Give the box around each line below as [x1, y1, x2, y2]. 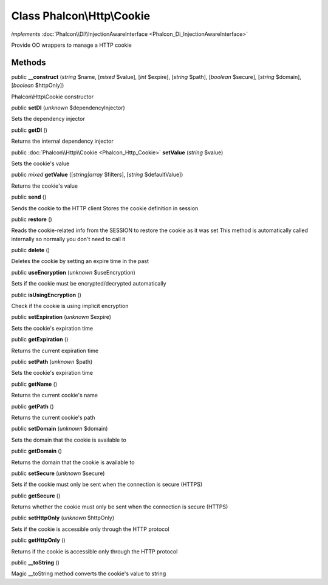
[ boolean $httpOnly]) [11, 82, 64, 89]
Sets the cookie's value [11, 160, 70, 167]
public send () [11, 193, 47, 200]
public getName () [11, 380, 58, 388]
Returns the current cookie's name [11, 392, 98, 399]
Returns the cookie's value [11, 182, 78, 190]
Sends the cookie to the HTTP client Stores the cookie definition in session [11, 204, 199, 212]
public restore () [11, 216, 53, 223]
